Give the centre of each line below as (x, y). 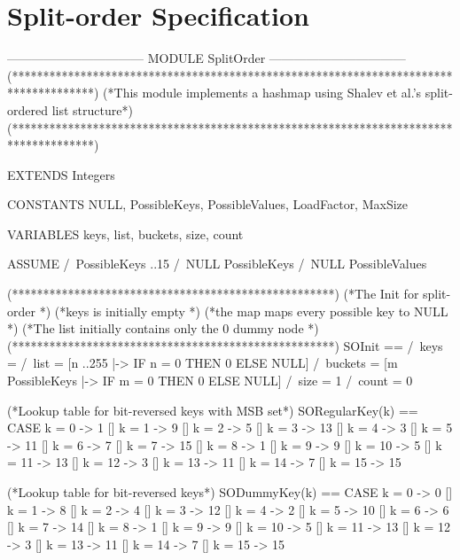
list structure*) (92, 109)
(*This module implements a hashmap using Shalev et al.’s (262, 93)
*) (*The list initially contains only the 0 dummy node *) (163, 328)
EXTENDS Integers (61, 174)
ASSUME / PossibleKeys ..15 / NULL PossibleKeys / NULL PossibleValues (217, 264)
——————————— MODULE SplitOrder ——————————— (207, 58)
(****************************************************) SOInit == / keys (225, 345)
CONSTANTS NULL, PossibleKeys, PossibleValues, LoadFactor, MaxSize (208, 204)
